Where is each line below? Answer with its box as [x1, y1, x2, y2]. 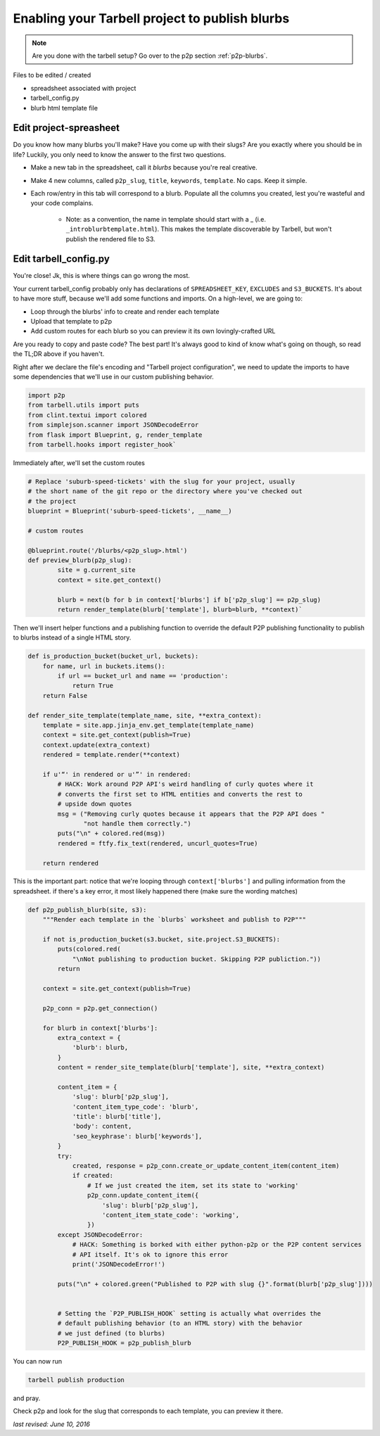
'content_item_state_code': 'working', [102, 1211, 240, 1219]
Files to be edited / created [13, 71, 91, 80]
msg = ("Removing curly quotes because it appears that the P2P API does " [57, 810, 325, 818]
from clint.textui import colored [27, 411, 147, 419]
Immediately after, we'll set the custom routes [13, 458, 146, 467]
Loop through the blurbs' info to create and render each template [30, 307, 220, 316]
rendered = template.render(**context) [42, 751, 181, 759]
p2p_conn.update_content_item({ [87, 1191, 199, 1200]
